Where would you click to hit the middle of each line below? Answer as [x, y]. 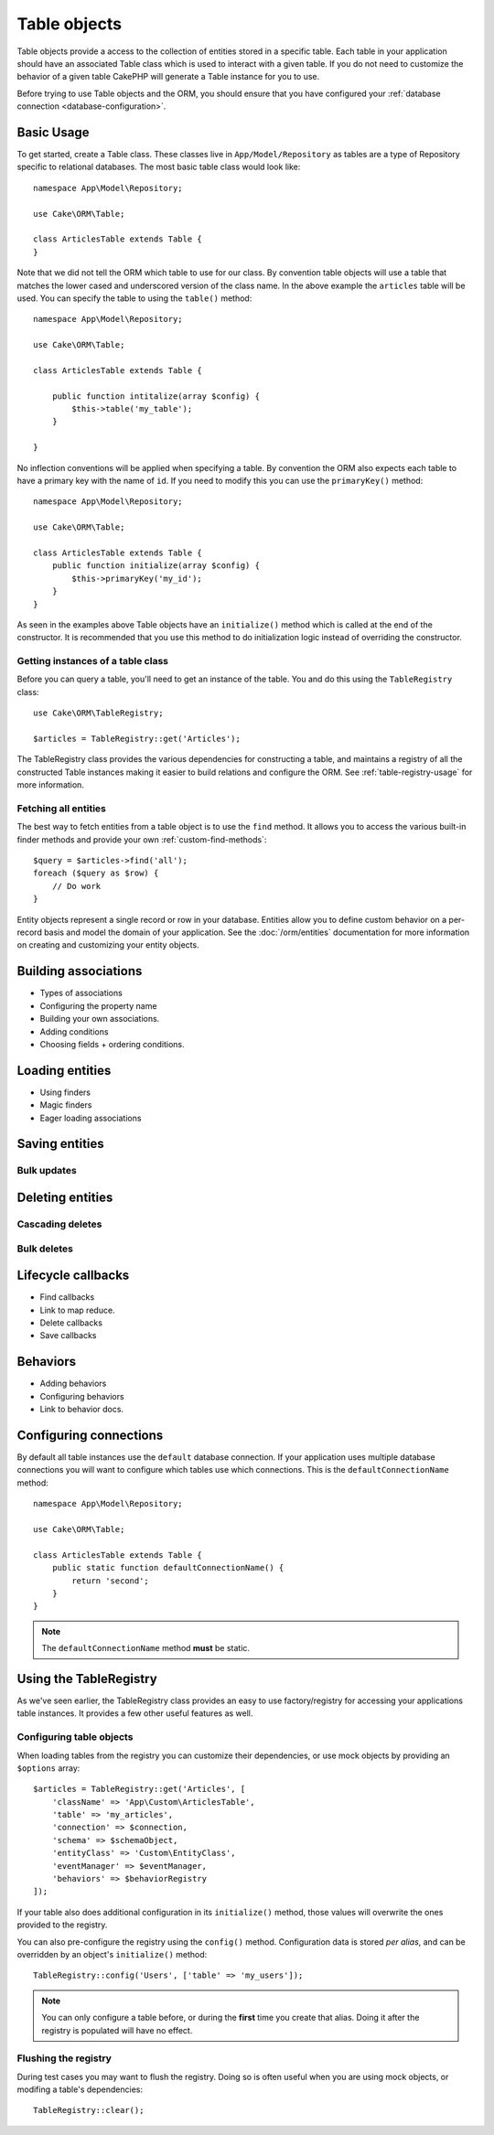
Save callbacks [68, 1336]
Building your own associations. [100, 1019]
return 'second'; [111, 1581]
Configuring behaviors [82, 1396]
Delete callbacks [71, 1323]
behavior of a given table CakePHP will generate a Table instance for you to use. [168, 77]
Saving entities [60, 1144]
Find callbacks [67, 1297]
